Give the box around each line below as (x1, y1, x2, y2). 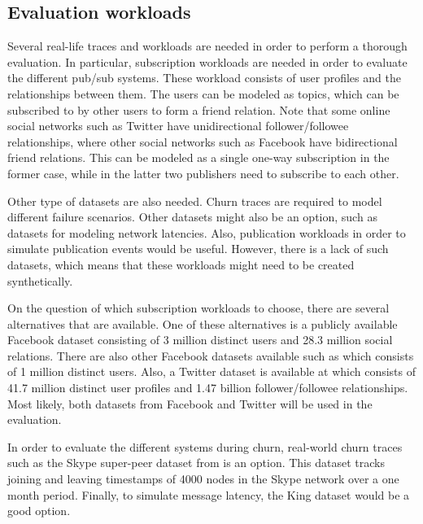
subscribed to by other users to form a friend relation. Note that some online (7, 101, 390, 118)
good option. (7, 502, 71, 519)
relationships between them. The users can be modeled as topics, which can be (7, 85, 399, 102)
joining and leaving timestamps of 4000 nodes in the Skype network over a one (7, 470, 399, 487)
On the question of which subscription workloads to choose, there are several (7, 299, 390, 317)
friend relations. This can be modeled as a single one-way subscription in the (7, 149, 390, 166)
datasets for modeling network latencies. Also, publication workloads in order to (7, 224, 406, 241)
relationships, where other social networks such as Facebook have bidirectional (7, 133, 398, 150)
